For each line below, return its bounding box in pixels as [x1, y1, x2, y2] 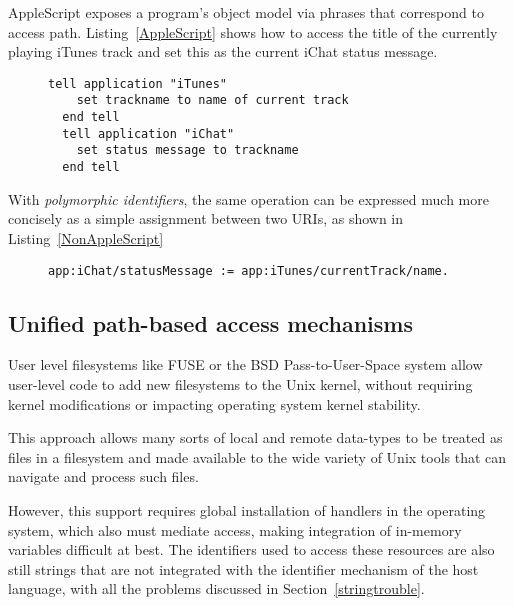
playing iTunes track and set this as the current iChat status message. [8, 41, 438, 62]
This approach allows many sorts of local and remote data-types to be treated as [8, 427, 503, 448]
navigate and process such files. [8, 466, 199, 487]
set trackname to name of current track [76, 93, 349, 108]
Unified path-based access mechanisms [8, 307, 413, 338]
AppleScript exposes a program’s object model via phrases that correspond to [8, 2, 484, 22]
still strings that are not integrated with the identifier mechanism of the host [8, 558, 479, 579]
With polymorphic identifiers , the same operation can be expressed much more [8, 188, 489, 209]
